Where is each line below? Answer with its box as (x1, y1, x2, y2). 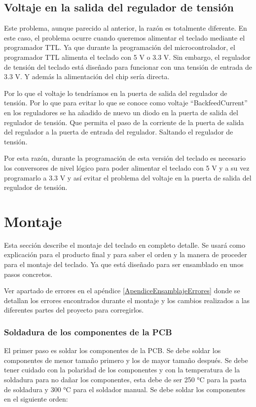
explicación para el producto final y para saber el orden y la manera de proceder (4, 249, 247, 260)
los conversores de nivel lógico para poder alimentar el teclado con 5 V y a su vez (4, 162, 250, 173)
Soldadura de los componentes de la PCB (4, 325, 172, 338)
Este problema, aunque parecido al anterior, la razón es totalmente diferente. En (4, 23, 247, 33)
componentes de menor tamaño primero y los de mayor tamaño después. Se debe (4, 355, 248, 365)
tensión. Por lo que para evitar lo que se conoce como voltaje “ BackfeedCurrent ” (4, 97, 248, 108)
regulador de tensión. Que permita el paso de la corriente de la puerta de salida (4, 117, 244, 127)
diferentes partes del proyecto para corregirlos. (4, 305, 144, 315)
